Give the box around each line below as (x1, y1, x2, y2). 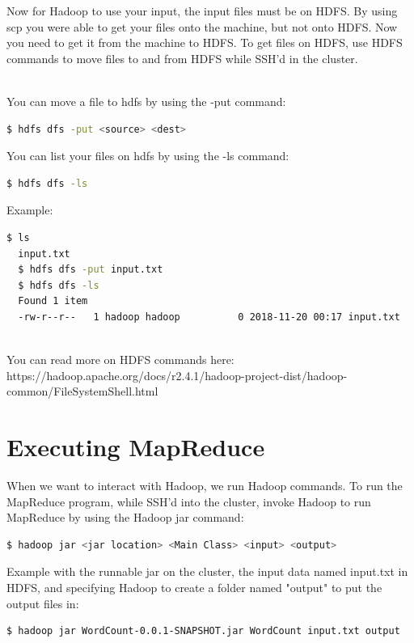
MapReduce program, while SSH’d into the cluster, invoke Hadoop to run (6, 493, 371, 510)
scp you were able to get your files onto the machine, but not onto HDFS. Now (6, 18, 398, 35)
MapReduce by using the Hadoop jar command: (6, 509, 244, 526)
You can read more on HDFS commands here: (6, 351, 234, 368)
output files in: (6, 594, 79, 611)
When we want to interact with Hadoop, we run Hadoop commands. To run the (6, 477, 403, 493)
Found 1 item (18, 295, 88, 307)
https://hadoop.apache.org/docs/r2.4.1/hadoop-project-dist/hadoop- (6, 366, 348, 383)
